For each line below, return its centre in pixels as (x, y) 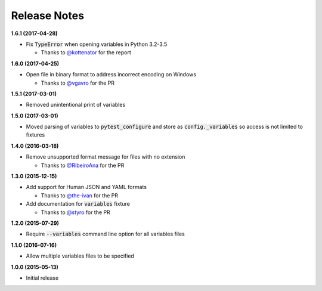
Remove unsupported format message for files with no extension (106, 157)
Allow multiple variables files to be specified (80, 256)
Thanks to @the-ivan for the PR (80, 195)
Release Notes (48, 16)
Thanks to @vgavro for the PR (78, 83)
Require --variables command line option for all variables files (105, 234)
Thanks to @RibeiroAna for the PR (83, 165)
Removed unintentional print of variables (76, 105)
